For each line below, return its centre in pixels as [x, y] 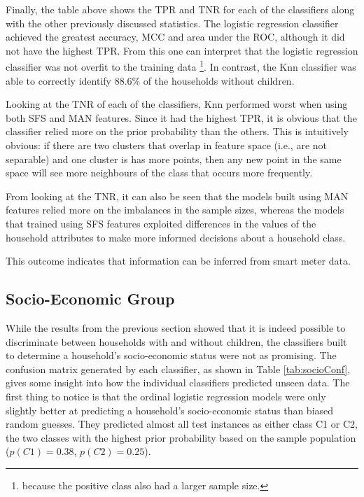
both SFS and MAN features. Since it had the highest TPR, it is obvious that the [181, 117]
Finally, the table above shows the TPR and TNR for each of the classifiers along [180, 9]
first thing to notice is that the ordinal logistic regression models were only [166, 396]
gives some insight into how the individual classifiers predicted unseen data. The [178, 383]
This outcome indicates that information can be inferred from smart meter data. [178, 261]
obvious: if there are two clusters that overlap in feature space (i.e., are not [167, 145]
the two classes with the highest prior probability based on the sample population [181, 437]
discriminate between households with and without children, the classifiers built [176, 341]
